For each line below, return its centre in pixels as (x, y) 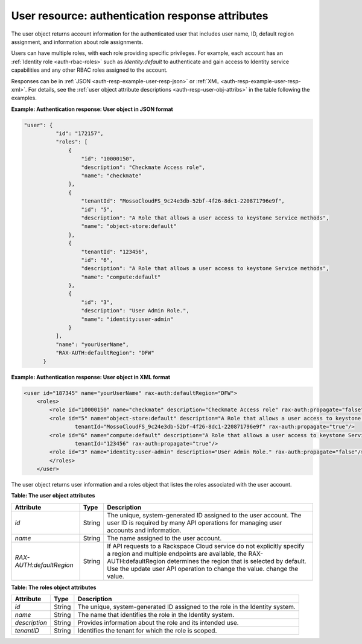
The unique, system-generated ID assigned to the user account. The (204, 515)
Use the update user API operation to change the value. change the (203, 569)
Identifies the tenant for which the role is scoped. (147, 631)
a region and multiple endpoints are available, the (177, 554)
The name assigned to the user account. (164, 538)
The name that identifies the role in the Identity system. (156, 615)
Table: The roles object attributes (54, 587)
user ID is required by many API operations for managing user (195, 523)
